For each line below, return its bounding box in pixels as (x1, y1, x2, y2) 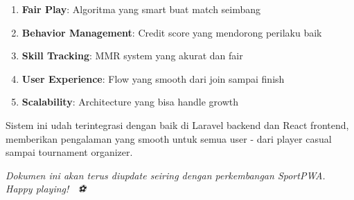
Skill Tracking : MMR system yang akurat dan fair (21, 48, 243, 63)
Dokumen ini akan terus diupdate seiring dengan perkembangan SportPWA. (6, 168, 326, 182)
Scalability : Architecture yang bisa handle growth (21, 94, 239, 109)
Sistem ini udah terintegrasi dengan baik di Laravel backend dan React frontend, (6, 117, 349, 132)
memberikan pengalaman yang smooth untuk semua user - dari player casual (6, 131, 332, 146)
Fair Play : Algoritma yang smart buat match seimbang (21, 2, 261, 16)
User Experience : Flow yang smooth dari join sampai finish (21, 71, 285, 86)
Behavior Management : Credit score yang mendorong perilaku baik (21, 25, 322, 39)
